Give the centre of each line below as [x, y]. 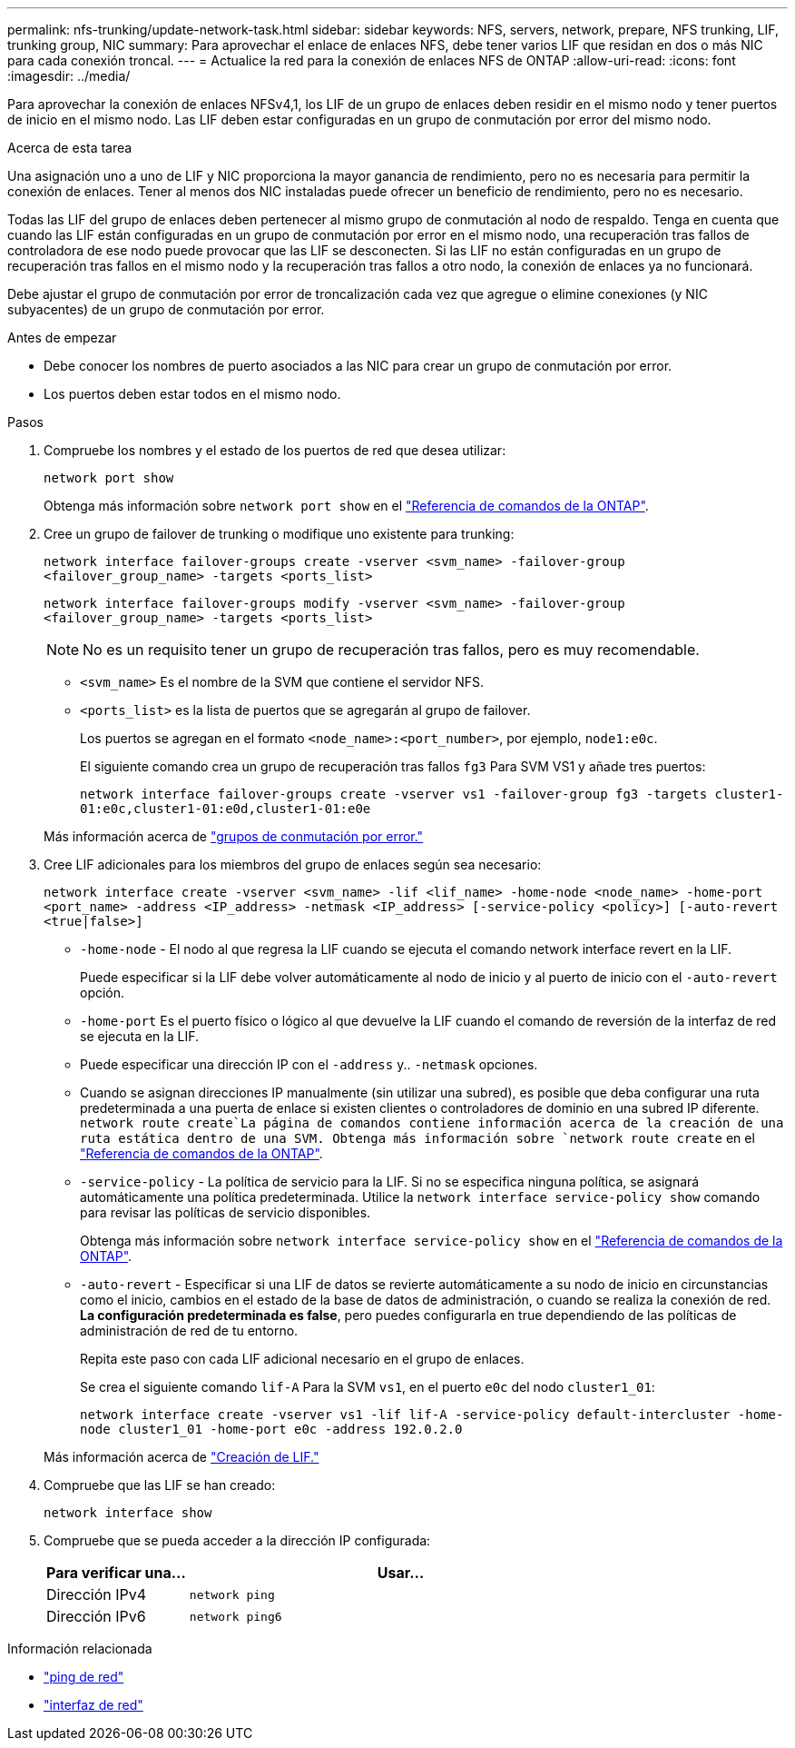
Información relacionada [80, 1649]
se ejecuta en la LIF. [139, 1036]
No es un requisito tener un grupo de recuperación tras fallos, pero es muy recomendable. [391, 650]
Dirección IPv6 [96, 1616]
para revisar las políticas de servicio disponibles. [226, 1212]
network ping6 [236, 1616]
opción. [103, 993]
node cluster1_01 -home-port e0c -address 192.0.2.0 [271, 1429]
